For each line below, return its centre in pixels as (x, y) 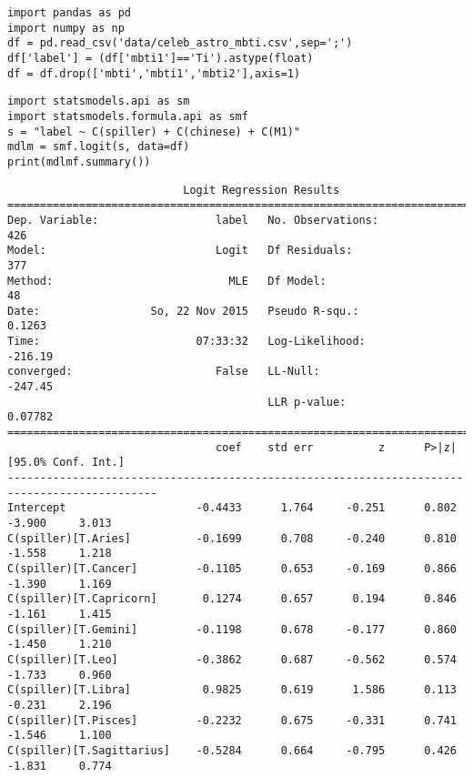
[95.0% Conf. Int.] (66, 463)
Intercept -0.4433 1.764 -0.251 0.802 (232, 508)
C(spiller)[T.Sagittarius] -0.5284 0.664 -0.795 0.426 (232, 750)
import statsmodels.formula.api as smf (128, 116)
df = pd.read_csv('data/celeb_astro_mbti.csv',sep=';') (180, 43)
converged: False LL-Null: (164, 372)
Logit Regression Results (262, 190)
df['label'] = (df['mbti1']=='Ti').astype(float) (161, 58)
